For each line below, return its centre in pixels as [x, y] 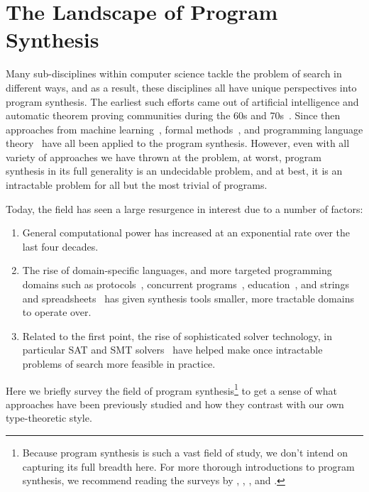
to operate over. [57, 312]
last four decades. [60, 246]
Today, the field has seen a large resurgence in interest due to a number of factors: [184, 208]
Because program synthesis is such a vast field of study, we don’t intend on [185, 453]
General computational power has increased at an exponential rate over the [186, 233]
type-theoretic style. [49, 418]
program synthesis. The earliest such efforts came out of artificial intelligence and [182, 101]
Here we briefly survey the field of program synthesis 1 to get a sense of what [171, 389]
